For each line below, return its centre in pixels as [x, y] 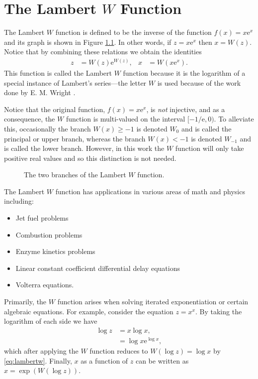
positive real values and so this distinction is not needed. [90, 158]
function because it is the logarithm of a [184, 72]
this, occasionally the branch [47, 128]
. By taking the [219, 311]
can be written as [162, 360]
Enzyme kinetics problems [55, 251]
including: [19, 201]
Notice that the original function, [55, 109]
